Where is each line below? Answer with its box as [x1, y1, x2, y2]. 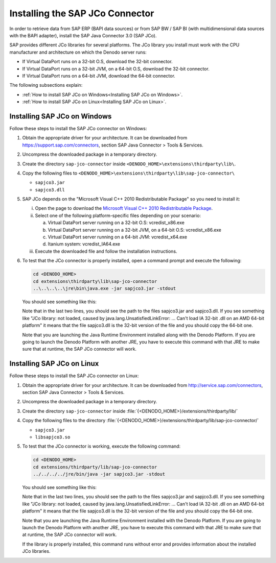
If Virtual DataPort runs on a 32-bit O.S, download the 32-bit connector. [22, 59, 173, 65]
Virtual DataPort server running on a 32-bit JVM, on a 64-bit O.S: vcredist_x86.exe [48, 227, 222, 233]
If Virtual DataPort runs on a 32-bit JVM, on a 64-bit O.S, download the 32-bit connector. [22, 65, 210, 71]
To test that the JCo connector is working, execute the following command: [22, 443, 181, 449]
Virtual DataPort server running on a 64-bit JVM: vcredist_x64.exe [48, 234, 188, 240]
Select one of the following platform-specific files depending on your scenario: [35, 212, 201, 218]
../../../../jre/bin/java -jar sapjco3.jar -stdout [33, 471, 166, 477]
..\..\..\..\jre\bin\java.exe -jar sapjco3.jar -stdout [33, 285, 176, 291]
